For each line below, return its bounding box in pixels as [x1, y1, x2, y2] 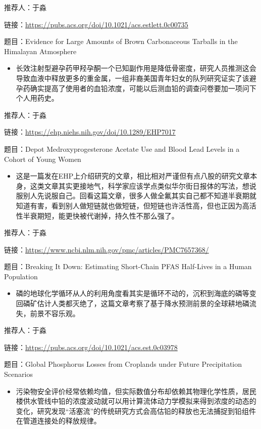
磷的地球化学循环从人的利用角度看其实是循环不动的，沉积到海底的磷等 [16, 288, 249, 298]
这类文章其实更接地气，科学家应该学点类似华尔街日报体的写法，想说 [30, 180, 256, 191]
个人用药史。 [16, 93, 59, 103]
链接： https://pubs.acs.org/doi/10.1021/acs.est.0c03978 [4, 341, 178, 352]
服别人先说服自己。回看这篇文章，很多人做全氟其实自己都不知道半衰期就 [16, 190, 256, 201]
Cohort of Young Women [4, 153, 81, 164]
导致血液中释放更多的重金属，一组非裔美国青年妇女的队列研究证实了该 [16, 72, 249, 83]
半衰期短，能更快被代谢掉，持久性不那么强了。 [23, 210, 179, 221]
